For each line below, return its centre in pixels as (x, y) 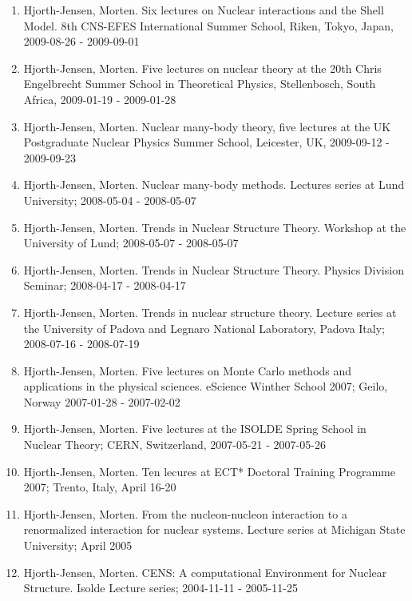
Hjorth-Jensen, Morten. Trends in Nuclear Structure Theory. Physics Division (214, 269)
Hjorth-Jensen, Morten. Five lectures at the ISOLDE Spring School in (195, 429)
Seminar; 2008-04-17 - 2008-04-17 (105, 285)
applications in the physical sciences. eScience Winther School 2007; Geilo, (206, 386)
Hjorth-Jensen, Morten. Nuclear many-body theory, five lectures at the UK (207, 126)
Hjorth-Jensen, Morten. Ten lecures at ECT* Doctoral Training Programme (209, 471)
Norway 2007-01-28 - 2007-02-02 (102, 401)
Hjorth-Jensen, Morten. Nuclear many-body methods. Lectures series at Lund (214, 184)
